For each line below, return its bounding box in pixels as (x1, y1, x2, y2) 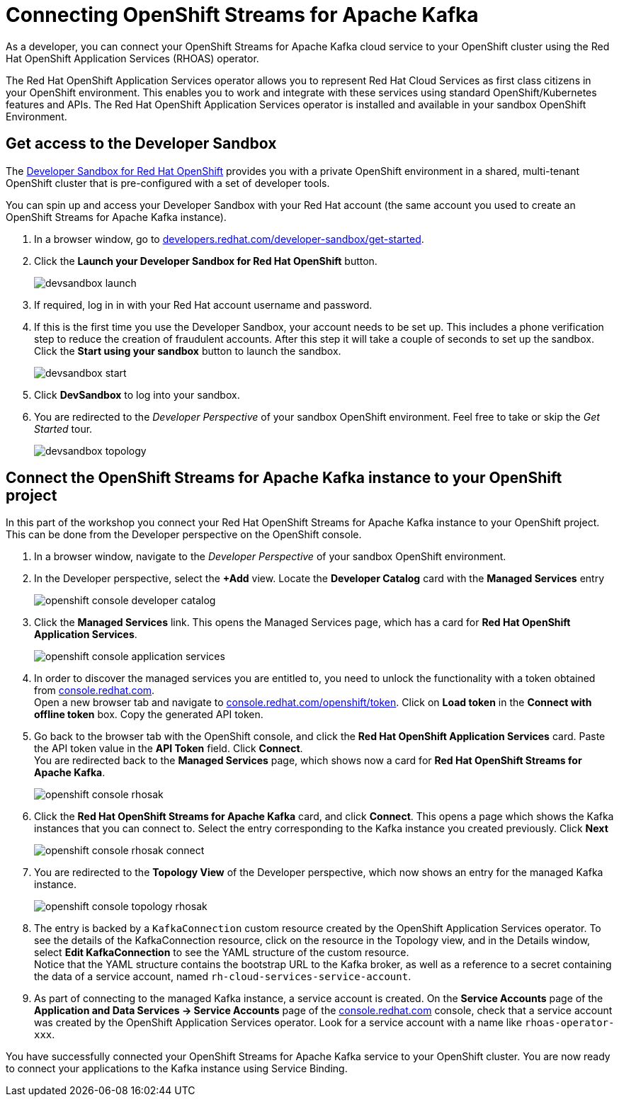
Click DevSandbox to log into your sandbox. (34, 388, 240, 401)
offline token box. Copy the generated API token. (34, 708, 263, 721)
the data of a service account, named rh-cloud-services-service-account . (34, 970, 411, 983)
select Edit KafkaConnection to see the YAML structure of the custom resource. (34, 946, 409, 959)
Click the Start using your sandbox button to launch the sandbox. (34, 344, 341, 357)
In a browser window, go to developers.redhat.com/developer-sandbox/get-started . (34, 232, 424, 245)
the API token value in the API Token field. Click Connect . (34, 742, 303, 755)
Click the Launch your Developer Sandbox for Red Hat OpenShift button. (34, 254, 377, 267)
